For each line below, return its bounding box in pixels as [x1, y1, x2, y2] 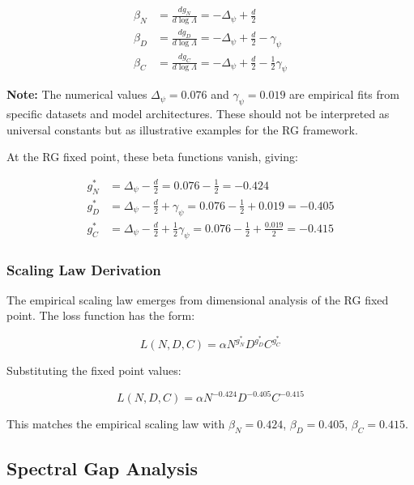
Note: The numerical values [6, 86, 147, 103]
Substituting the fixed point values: [6, 362, 181, 379]
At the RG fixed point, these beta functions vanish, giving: [6, 148, 298, 165]
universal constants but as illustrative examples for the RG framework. [6, 121, 358, 138]
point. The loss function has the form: [6, 307, 195, 324]
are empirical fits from [289, 86, 399, 103]
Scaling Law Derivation [6, 259, 161, 279]
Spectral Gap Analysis [6, 456, 198, 481]
